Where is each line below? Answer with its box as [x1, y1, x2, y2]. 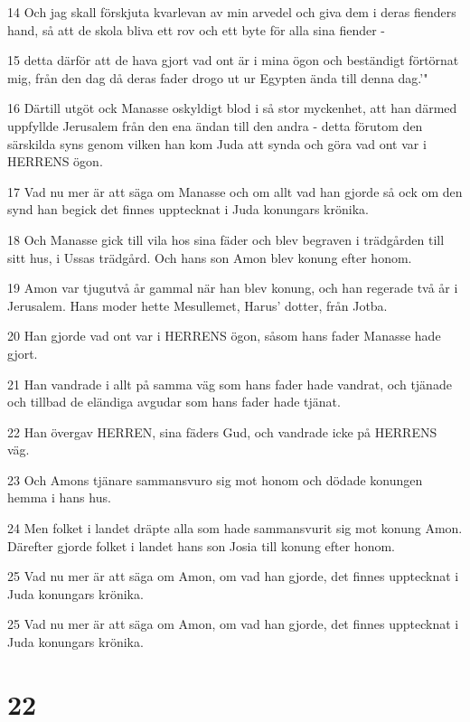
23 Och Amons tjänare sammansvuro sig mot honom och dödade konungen [7, 470, 423, 489]
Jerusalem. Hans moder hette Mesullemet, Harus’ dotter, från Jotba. [7, 295, 388, 314]
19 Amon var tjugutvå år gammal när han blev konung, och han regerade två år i [7, 278, 458, 297]
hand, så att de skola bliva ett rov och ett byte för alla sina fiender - [7, 20, 385, 39]
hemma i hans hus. [7, 488, 111, 507]
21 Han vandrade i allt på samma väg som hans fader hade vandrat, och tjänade [7, 374, 452, 393]
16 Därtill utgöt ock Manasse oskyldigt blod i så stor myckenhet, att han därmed [7, 98, 457, 117]
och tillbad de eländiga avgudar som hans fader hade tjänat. [7, 392, 341, 411]
